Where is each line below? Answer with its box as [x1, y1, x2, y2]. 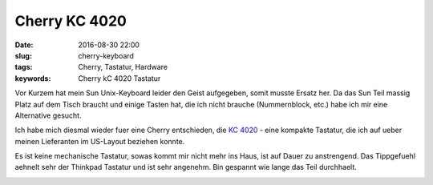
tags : [14, 62, 33, 72]
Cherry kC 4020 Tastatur [78, 73, 161, 83]
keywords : [14, 73, 51, 83]
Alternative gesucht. [14, 111, 82, 120]
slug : [14, 50, 32, 60]
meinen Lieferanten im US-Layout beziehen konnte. [14, 136, 185, 146]
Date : [14, 40, 34, 50]
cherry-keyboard [78, 50, 134, 60]
